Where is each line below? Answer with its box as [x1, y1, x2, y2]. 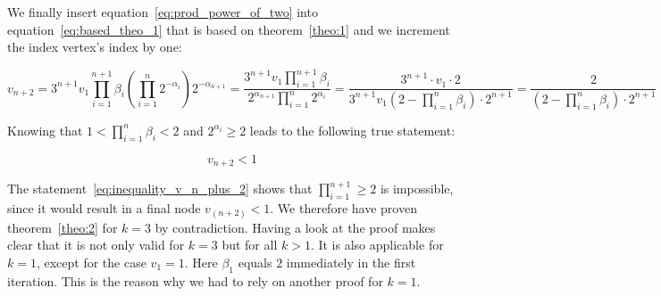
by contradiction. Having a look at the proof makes [155, 218, 436, 236]
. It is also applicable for [310, 235, 444, 254]
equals [238, 252, 272, 271]
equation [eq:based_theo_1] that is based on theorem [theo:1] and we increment [7, 20, 450, 38]
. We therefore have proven [270, 199, 417, 217]
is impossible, [380, 179, 454, 198]
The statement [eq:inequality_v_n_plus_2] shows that [7, 179, 313, 198]
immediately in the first [286, 252, 416, 271]
